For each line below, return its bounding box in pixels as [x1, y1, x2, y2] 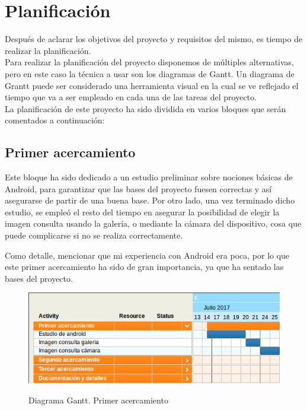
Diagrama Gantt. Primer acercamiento [28, 393, 168, 406]
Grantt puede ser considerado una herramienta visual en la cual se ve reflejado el [5, 79, 299, 91]
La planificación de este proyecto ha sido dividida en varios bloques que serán [5, 102, 286, 115]
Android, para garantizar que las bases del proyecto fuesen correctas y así [5, 182, 272, 195]
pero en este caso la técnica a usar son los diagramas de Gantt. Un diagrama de [5, 67, 295, 80]
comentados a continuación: [5, 114, 105, 126]
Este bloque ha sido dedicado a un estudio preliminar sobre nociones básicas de [5, 171, 293, 183]
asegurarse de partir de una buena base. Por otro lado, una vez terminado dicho [5, 194, 295, 206]
